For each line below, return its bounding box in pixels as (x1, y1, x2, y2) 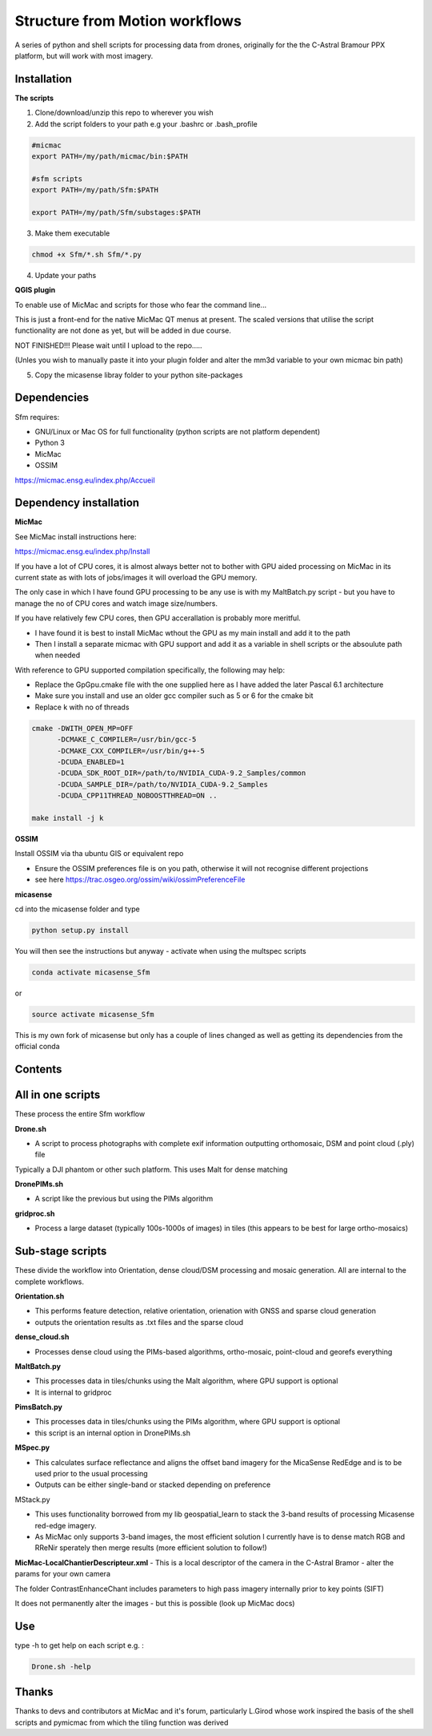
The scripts (14, 93, 54, 103)
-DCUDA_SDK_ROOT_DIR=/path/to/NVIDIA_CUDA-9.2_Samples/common (57, 769, 306, 777)
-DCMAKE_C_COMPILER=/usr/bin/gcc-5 (57, 735, 197, 745)
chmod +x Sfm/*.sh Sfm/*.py (31, 249, 142, 259)
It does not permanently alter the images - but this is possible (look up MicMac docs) (14, 1598, 295, 1608)
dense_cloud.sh (14, 1332, 70, 1342)
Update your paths (34, 270, 97, 280)
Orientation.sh (14, 1291, 65, 1301)
